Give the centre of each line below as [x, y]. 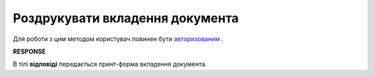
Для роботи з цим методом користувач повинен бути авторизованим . [118, 39]
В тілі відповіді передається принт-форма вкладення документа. [110, 64]
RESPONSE [30, 51]
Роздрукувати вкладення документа [126, 18]
